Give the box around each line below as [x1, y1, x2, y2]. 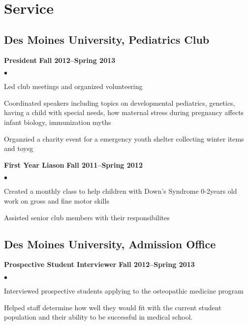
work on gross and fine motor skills [4, 195, 109, 206]
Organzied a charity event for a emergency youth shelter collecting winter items [4, 133, 244, 144]
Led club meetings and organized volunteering [4, 81, 143, 91]
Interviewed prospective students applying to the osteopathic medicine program [4, 285, 244, 295]
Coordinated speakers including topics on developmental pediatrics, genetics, [4, 97, 235, 108]
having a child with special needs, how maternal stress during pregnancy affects [4, 107, 244, 118]
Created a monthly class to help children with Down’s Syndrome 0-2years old [4, 186, 237, 196]
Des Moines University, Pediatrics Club [4, 31, 210, 47]
